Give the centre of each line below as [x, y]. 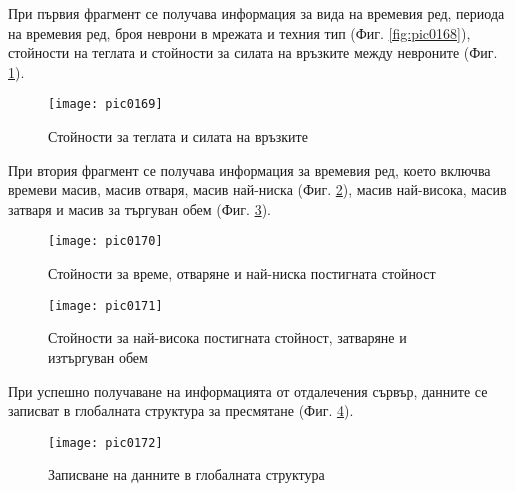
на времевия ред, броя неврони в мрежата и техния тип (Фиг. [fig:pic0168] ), [239, 32]
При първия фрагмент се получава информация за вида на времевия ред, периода [256, 13]
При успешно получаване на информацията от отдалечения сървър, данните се [248, 390]
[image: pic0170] [105, 241]
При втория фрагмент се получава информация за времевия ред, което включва [249, 169]
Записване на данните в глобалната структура [186, 474]
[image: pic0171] [105, 305]
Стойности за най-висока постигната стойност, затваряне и [227, 337]
